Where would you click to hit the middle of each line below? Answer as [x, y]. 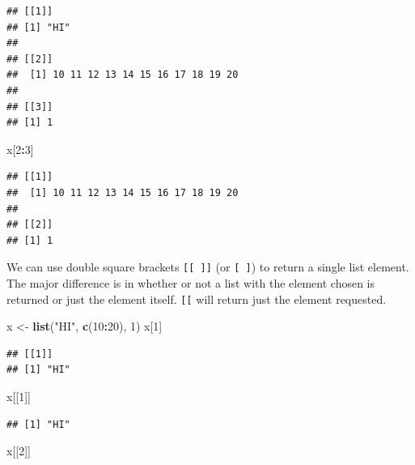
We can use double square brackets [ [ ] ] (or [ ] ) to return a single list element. [208, 267]
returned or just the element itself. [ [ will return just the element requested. [197, 299]
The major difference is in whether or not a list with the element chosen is [191, 282]
